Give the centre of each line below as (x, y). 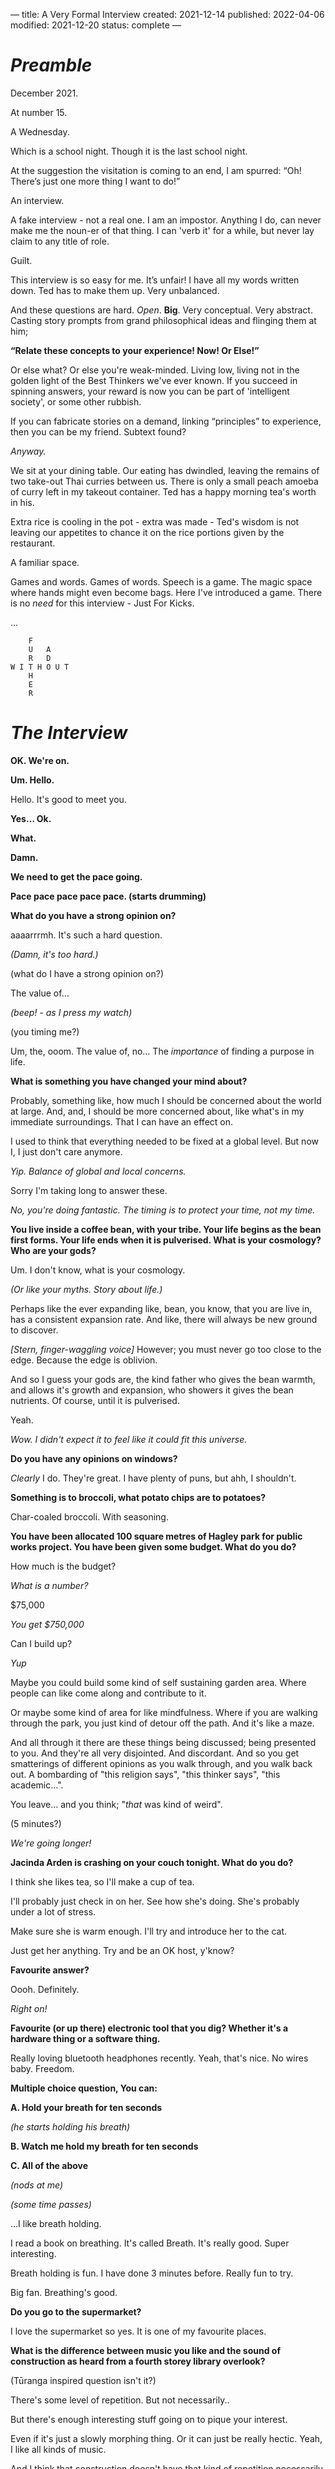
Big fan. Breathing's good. (64, 2292)
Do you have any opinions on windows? (94, 1458)
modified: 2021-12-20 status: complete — (96, 25)
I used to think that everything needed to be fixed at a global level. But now (164, 1141)
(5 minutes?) (36, 1823)
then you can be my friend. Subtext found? (98, 431)
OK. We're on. (40, 760)
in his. (22, 502)
